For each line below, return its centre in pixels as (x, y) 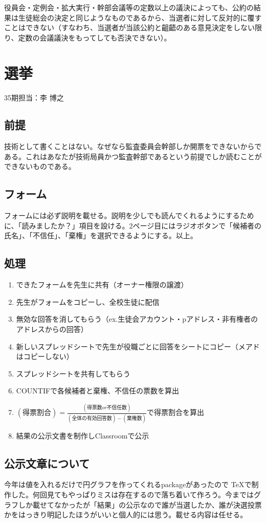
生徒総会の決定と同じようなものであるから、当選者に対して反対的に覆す (140, 17)
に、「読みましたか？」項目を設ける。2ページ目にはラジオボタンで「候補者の (133, 225)
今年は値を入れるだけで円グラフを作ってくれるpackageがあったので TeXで (128, 484)
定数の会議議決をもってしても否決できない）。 (95, 37)
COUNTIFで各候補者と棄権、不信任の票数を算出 (98, 391)
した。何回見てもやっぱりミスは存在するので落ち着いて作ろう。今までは (132, 495)
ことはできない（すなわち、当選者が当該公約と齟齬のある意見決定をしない (129, 27)
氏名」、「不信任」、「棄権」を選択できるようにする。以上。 (101, 235)
